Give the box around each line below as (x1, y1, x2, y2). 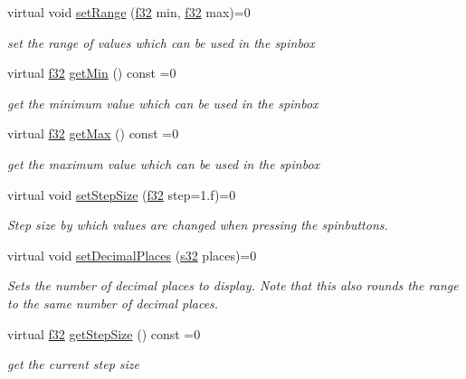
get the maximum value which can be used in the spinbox (7, 154, 320, 173)
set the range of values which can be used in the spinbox (7, 33, 315, 52)
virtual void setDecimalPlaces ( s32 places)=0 (7, 245, 257, 264)
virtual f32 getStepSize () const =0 (7, 324, 201, 343)
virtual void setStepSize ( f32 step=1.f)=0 (7, 185, 236, 204)
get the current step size (7, 355, 139, 374)
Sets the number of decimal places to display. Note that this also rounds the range (7, 276, 459, 295)
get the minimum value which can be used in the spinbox (7, 93, 319, 112)
